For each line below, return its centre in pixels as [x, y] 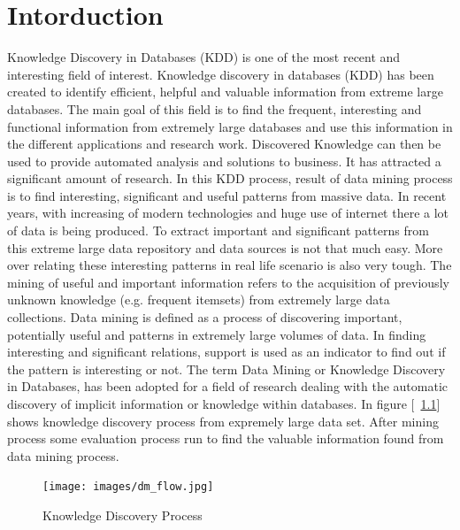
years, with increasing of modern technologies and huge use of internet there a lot [228, 213]
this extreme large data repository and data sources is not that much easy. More [225, 247]
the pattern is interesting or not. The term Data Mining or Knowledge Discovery [226, 369]
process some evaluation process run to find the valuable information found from [226, 438]
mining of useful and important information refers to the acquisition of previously [228, 282]
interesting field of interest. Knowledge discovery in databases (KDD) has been [221, 74]
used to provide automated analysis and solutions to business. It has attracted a [224, 161]
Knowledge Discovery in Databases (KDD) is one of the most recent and [204, 57]
